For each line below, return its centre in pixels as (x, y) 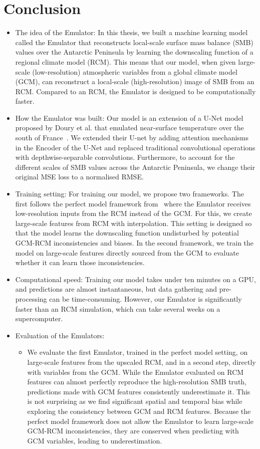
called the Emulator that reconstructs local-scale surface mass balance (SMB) (134, 42)
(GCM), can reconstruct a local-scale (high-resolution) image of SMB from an (135, 81)
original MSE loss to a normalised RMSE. (79, 177)
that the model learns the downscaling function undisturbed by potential (127, 233)
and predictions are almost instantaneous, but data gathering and (116, 289)
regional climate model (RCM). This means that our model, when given (125, 61)
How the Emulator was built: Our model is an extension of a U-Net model (129, 118)
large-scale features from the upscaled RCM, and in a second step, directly (142, 362)
